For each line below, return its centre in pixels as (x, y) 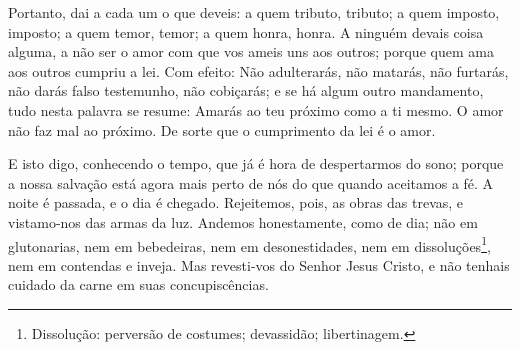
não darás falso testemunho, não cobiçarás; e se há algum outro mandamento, (246, 90)
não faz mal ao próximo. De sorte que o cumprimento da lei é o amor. (222, 129)
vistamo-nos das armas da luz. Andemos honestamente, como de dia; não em (243, 221)
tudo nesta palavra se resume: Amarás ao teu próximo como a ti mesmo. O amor (256, 109)
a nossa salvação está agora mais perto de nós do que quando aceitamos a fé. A (251, 182)
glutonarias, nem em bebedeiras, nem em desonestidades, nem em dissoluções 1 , (249, 244)
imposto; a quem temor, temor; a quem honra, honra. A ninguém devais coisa (246, 31)
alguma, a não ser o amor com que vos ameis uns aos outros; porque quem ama (251, 51)
